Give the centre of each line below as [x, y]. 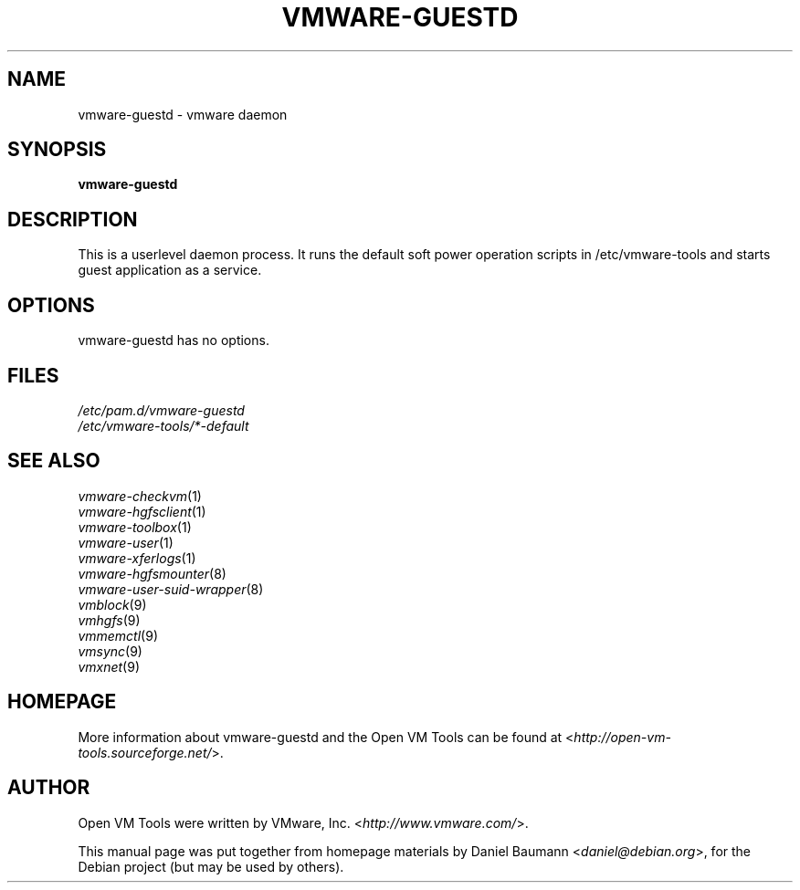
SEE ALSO [54, 461]
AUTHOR [49, 788]
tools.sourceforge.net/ [145, 752]
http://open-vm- [622, 737]
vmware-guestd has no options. [174, 340]
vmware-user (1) [126, 542]
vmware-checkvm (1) [140, 496]
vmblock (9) [112, 604]
